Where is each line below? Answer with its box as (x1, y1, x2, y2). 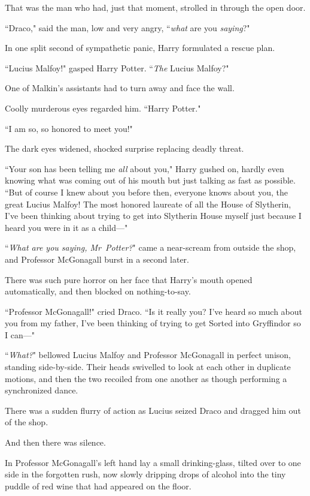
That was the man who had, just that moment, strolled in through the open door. (5, 1, 306, 13)
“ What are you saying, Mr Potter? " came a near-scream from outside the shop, (5, 241, 296, 254)
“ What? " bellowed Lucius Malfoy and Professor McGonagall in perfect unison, (5, 348, 291, 361)
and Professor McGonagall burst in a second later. (5, 252, 189, 265)
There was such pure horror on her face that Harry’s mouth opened (5, 273, 253, 285)
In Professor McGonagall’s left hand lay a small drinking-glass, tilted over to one (5, 456, 301, 468)
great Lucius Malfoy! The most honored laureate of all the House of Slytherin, (5, 197, 291, 210)
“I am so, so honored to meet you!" (5, 122, 133, 134)
